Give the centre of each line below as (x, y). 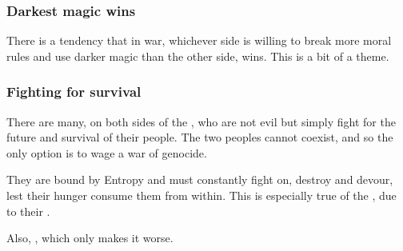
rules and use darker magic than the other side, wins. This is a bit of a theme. (198, 56)
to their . (28, 211)
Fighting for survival (74, 92)
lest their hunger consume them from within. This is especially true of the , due (201, 195)
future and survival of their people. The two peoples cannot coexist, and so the (200, 137)
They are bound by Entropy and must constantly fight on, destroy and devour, (200, 179)
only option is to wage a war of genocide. (107, 152)
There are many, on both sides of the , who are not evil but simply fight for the (201, 121)
